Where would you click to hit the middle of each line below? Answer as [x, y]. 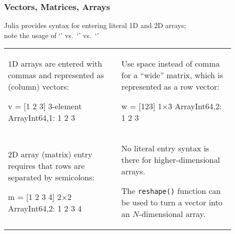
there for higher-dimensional [170, 160]
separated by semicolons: [51, 177]
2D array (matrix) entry [50, 154]
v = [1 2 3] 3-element [45, 106]
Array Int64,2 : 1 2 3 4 [45, 208]
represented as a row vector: [170, 87]
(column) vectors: [38, 87]
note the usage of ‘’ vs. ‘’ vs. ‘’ [51, 35]
